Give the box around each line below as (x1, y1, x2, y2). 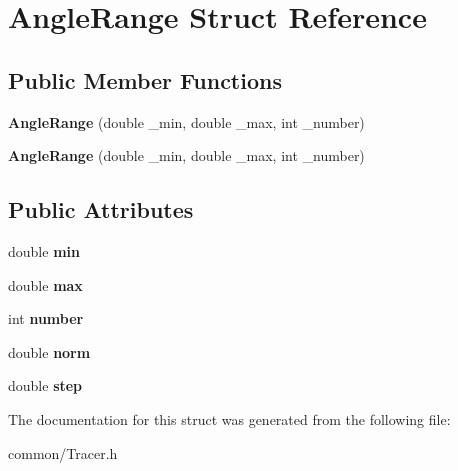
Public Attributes (8, 194, 194, 225)
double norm (8, 341, 91, 362)
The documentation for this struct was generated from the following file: (8, 408, 451, 429)
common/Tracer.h (8, 442, 118, 463)
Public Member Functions (8, 64, 282, 95)
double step (8, 375, 83, 396)
